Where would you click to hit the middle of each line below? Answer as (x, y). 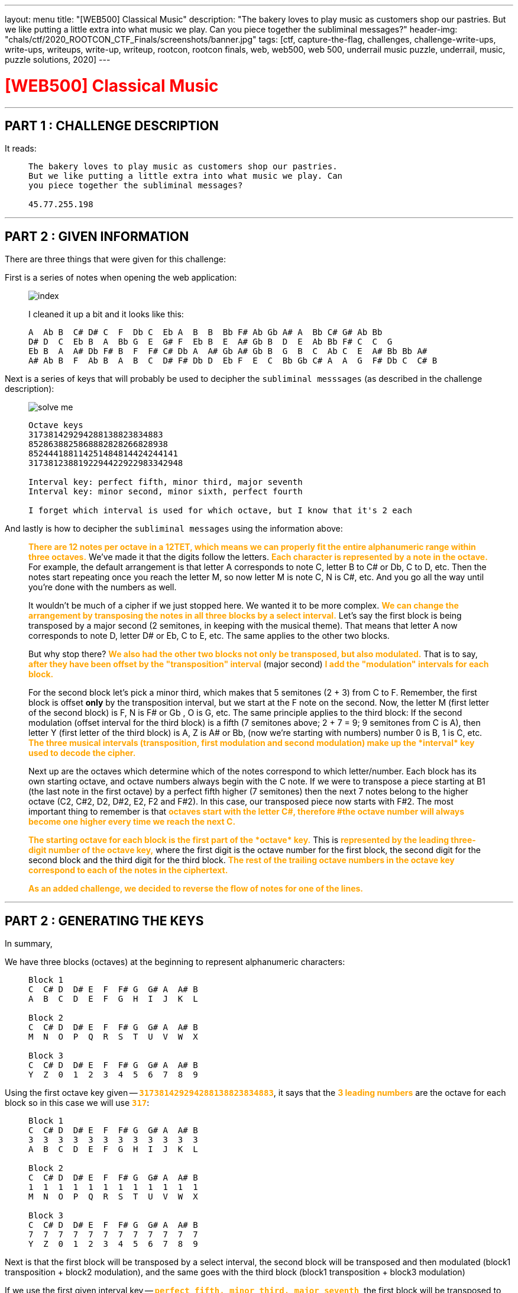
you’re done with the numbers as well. (103, 587)
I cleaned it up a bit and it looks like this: (106, 314)
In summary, (29, 944)
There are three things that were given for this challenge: (115, 259)
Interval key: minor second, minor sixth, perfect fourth (166, 492)
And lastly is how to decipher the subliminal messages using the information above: (174, 529)
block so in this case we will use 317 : (77, 1103)
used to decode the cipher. (82, 753)
